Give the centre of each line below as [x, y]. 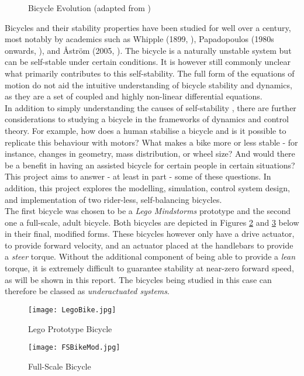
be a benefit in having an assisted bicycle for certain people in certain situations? [150, 165]
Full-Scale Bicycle [60, 366]
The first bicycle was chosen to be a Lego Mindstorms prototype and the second [148, 211]
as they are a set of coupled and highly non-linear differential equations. [134, 96]
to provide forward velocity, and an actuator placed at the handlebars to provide [149, 245]
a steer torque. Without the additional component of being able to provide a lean [150, 256]
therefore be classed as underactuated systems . [87, 291]
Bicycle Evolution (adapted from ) [90, 8]
